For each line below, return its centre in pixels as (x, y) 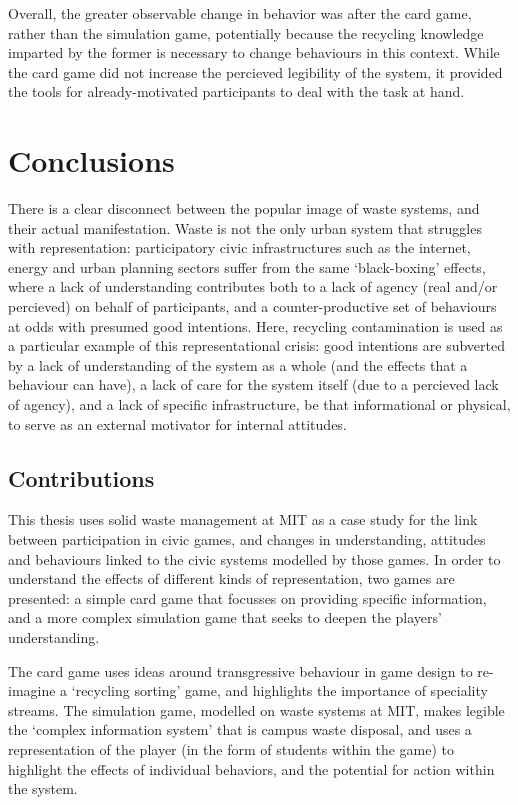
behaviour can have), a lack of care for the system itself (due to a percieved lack (253, 384)
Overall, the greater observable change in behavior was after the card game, (240, 13)
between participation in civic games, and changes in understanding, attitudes (247, 539)
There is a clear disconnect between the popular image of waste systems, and (244, 208)
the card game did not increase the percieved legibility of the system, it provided (255, 71)
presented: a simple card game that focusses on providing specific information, (247, 597)
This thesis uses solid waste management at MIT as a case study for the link (243, 519)
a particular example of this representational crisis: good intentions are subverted (256, 345)
